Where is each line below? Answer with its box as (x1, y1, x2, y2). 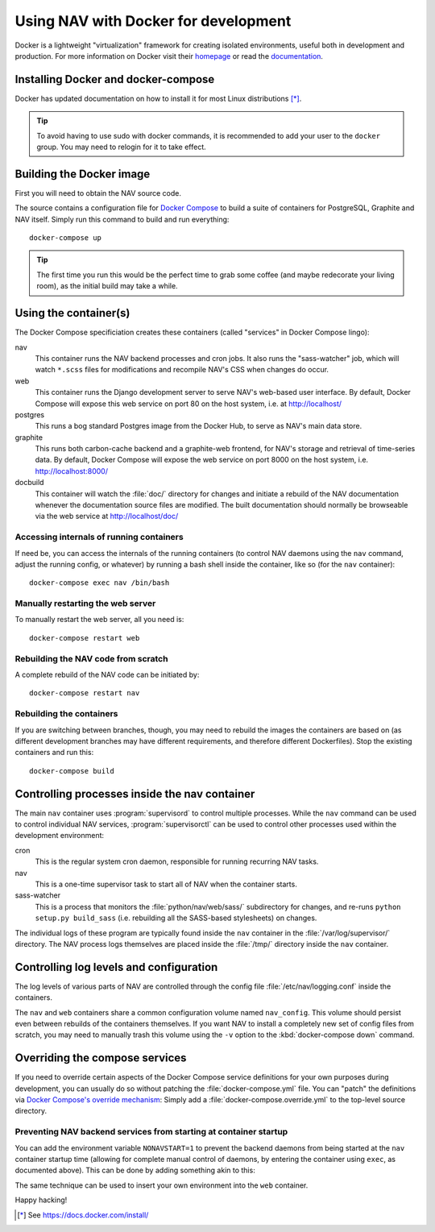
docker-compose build (29, 766, 114, 775)
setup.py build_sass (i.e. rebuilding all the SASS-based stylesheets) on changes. (35, 913, 317, 923)
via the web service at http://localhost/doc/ (35, 512, 179, 521)
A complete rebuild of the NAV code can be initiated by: (14, 670, 200, 680)
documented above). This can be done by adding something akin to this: (14, 1165, 255, 1176)
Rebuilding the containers (14, 708, 118, 720)
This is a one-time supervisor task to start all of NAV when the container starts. (35, 879, 297, 889)
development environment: (14, 831, 105, 840)
